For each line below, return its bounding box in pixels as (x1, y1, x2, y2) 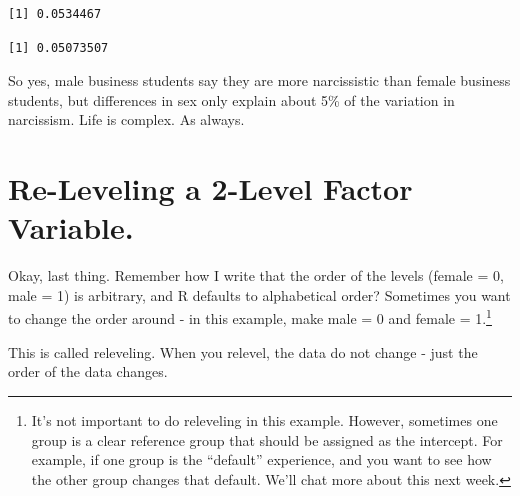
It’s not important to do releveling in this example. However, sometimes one (31, 409, 498, 430)
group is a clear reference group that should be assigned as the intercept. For (31, 429, 503, 450)
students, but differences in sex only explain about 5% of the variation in (8, 89, 455, 110)
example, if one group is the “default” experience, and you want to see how (31, 449, 492, 470)
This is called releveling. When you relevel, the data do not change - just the (8, 341, 478, 362)
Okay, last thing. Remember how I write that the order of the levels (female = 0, (8, 265, 504, 286)
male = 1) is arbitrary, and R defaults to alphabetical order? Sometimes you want (8, 284, 511, 305)
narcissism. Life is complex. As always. (8, 109, 245, 130)
